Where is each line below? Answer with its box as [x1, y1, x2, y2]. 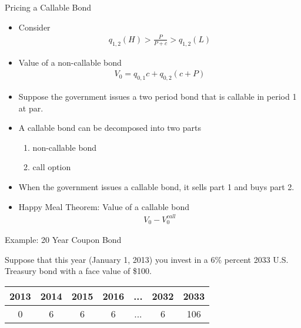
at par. [18, 102, 44, 114]
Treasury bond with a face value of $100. [5, 265, 152, 277]
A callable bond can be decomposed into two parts [18, 121, 201, 134]
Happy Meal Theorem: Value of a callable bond [18, 200, 189, 212]
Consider [18, 21, 51, 33]
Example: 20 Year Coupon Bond [5, 234, 122, 246]
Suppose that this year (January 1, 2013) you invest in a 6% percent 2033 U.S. [5, 253, 289, 265]
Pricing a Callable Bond [5, 1, 92, 13]
